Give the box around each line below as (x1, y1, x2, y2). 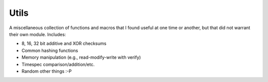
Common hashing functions (21, 47, 78, 53)
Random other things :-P (21, 68, 72, 74)
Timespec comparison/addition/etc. (21, 61, 95, 67)
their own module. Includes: (9, 31, 67, 37)
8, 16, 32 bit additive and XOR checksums (21, 41, 107, 46)
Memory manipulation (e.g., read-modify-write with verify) (21, 54, 141, 60)
